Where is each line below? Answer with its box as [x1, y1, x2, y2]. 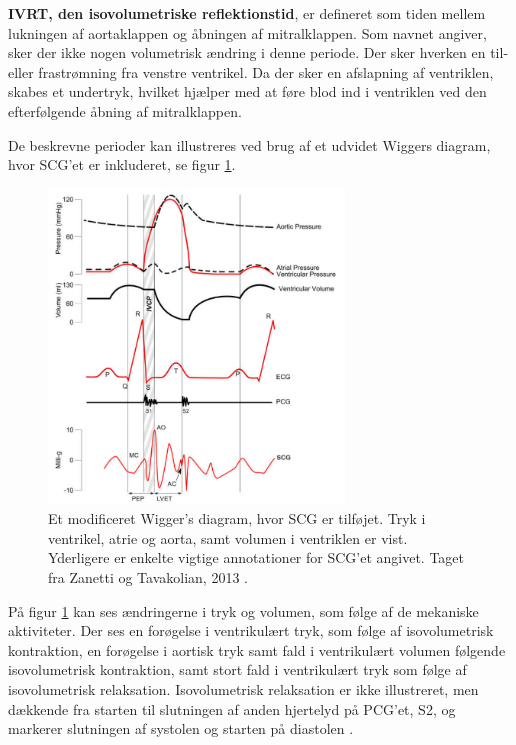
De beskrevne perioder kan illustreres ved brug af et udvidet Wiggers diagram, [8, 134, 491, 155]
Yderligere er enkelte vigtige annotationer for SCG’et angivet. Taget [48, 547, 465, 568]
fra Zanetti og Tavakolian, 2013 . [48, 567, 248, 588]
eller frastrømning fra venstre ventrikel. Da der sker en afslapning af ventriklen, [8, 61, 494, 82]
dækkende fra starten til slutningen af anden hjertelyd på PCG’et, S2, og [8, 698, 456, 719]
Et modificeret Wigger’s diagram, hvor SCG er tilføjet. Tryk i [48, 508, 426, 529]
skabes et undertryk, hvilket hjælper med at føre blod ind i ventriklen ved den [8, 81, 487, 102]
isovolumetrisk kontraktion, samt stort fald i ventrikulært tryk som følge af [8, 659, 467, 680]
